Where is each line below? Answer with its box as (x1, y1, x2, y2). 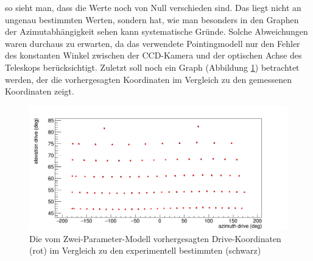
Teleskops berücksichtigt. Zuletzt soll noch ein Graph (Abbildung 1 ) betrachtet (5, 60, 300, 73)
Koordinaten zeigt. (5, 85, 74, 98)
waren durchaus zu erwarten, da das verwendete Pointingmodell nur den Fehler (5, 37, 300, 49)
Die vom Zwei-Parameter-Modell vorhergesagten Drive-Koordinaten (29, 232, 281, 245)
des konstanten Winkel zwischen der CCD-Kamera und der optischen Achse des (5, 49, 302, 62)
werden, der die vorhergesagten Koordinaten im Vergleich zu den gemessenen (5, 73, 292, 85)
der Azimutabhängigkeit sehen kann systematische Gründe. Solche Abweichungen (5, 25, 308, 38)
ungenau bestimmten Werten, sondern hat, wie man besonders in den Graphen (5, 13, 299, 26)
